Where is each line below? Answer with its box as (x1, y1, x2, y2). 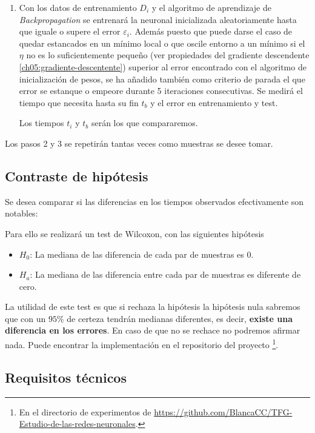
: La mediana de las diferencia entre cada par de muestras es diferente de (30, 268, 301, 281)
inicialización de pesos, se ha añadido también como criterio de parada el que (19, 72, 305, 85)
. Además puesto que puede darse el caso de (129, 25, 293, 38)
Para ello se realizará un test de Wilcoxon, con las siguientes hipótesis (5, 227, 264, 240)
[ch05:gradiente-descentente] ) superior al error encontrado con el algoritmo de (19, 60, 307, 73)
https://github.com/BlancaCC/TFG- (154, 405, 293, 418)
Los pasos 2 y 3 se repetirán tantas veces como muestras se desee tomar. (5, 136, 273, 149)
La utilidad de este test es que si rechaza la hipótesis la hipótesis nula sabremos (5, 300, 300, 313)
